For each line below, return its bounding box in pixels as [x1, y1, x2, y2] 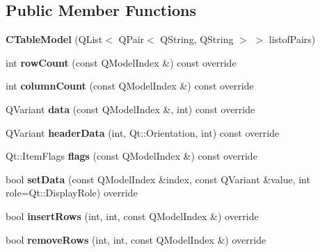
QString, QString [160, 32, 234, 47]
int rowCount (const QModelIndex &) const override [6, 55, 237, 69]
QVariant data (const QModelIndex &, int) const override [6, 101, 255, 116]
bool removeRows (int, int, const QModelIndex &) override [6, 232, 266, 246]
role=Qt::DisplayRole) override [6, 185, 138, 200]
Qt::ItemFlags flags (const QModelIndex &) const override [6, 149, 257, 163]
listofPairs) [269, 32, 316, 47]
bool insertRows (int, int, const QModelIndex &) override [6, 208, 259, 223]
